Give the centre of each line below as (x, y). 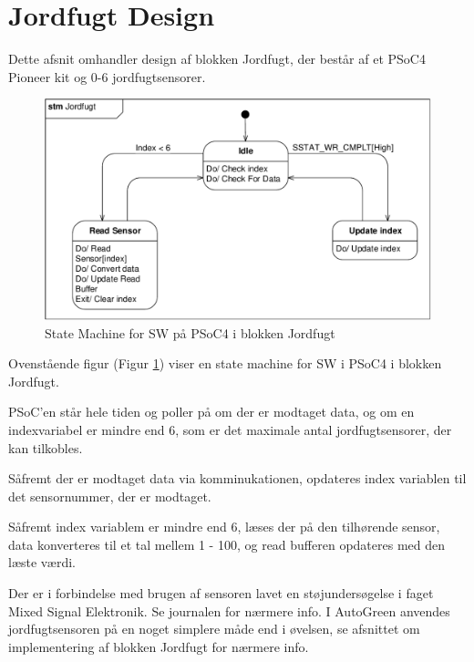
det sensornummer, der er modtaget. (110, 496)
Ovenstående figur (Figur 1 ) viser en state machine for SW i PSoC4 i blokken (225, 363)
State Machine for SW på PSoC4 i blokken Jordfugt (190, 332)
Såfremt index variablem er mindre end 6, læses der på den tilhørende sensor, (224, 527)
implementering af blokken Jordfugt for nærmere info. (159, 646)
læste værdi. (42, 562)
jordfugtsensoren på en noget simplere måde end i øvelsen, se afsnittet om (214, 629)
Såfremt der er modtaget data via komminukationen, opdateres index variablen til (237, 478)
